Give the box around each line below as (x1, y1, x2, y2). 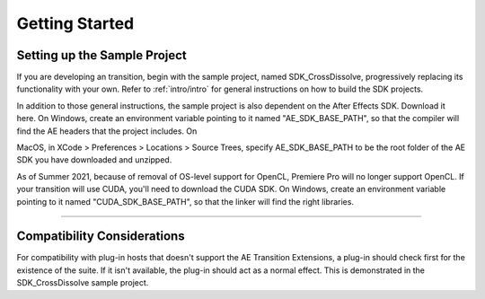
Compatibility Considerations (16, 229, 185, 244)
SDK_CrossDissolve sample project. (16, 277, 149, 288)
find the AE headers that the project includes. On (16, 126, 198, 136)
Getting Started (16, 13, 135, 33)
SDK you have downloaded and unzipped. (16, 154, 172, 165)
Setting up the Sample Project (16, 48, 188, 63)
